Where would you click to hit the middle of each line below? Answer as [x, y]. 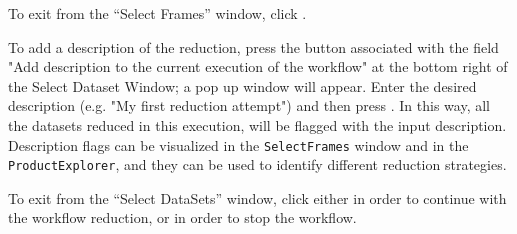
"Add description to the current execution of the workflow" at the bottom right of [258, 66]
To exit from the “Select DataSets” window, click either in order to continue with [257, 197]
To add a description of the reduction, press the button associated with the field [253, 46]
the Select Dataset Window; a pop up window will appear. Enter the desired [242, 85]
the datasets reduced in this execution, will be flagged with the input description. [257, 124]
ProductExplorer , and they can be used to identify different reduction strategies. [257, 164]
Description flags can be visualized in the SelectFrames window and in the [238, 144]
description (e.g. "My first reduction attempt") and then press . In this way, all [249, 105]
